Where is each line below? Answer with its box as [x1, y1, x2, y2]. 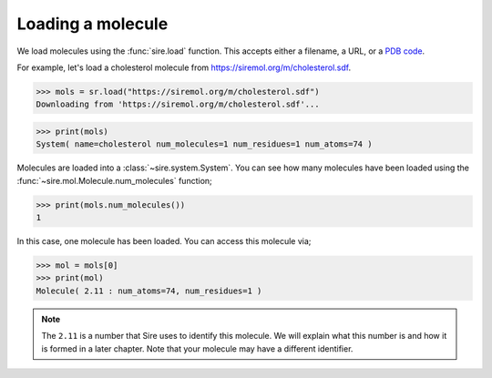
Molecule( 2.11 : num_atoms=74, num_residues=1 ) [36, 285, 262, 296]
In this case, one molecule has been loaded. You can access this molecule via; [16, 236, 312, 247]
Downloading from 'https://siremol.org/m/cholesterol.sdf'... [36, 99, 320, 109]
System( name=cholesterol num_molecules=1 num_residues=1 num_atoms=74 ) [36, 139, 373, 149]
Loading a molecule [16, 14, 169, 34]
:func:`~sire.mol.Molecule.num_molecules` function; [16, 175, 213, 186]
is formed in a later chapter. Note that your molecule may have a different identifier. [41, 342, 354, 354]
